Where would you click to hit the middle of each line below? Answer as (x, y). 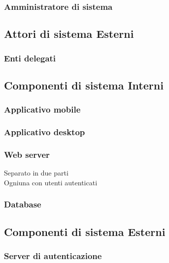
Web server (27, 154)
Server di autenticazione (53, 255)
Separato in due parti (36, 173)
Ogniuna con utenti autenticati (51, 182)
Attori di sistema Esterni (69, 34)
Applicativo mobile (42, 109)
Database (23, 204)
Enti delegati (30, 58)
